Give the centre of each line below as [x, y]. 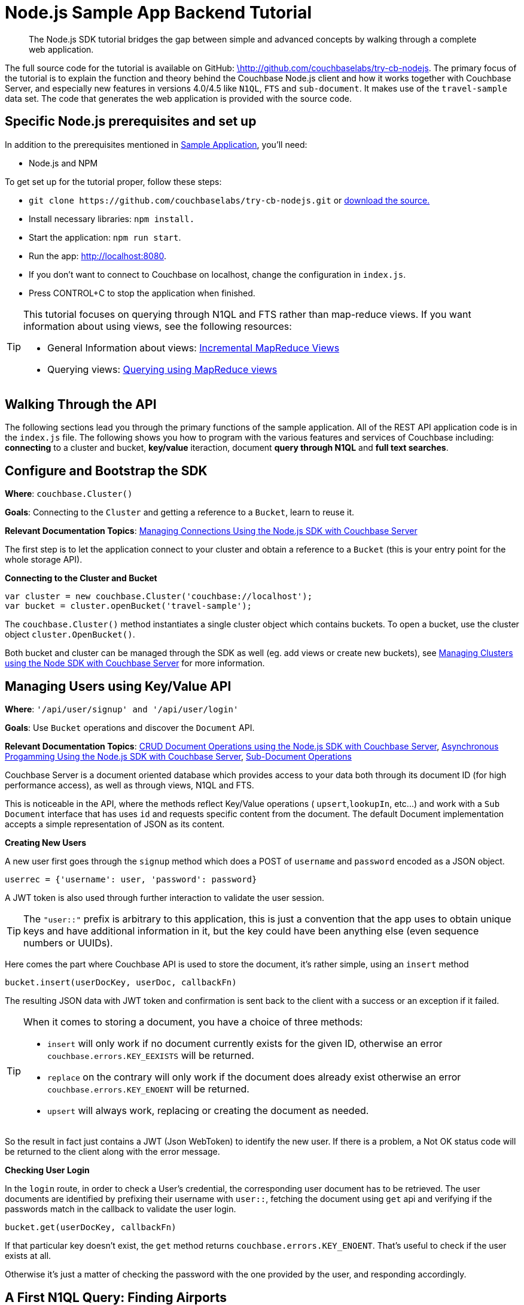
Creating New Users [46, 843]
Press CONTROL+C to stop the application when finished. [142, 293]
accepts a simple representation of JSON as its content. [115, 824]
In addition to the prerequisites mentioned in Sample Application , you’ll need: [156, 144]
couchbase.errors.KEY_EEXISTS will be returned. [151, 1056]
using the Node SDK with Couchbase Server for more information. [135, 663]
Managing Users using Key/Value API [118, 686]
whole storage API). [44, 560]
